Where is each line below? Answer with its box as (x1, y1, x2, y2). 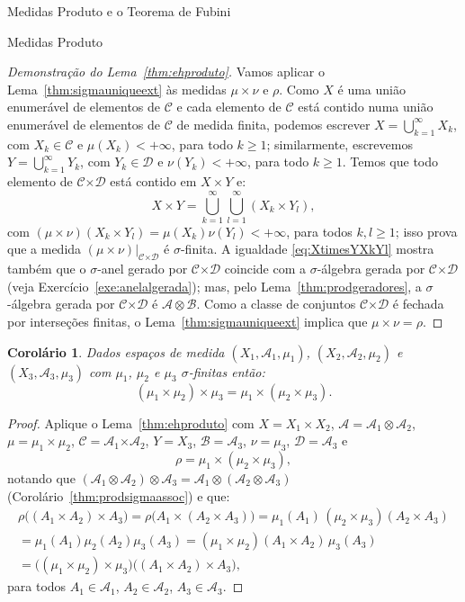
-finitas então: (188, 362, 265, 381)
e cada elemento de (176, 97, 282, 116)
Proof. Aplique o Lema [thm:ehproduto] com (7, 413, 255, 432)
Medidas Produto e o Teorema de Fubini (7, 2, 231, 20)
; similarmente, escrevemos (266, 134, 413, 153)
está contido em (110, 172, 197, 191)
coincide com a (224, 259, 306, 278)
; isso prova (395, 221, 458, 240)
